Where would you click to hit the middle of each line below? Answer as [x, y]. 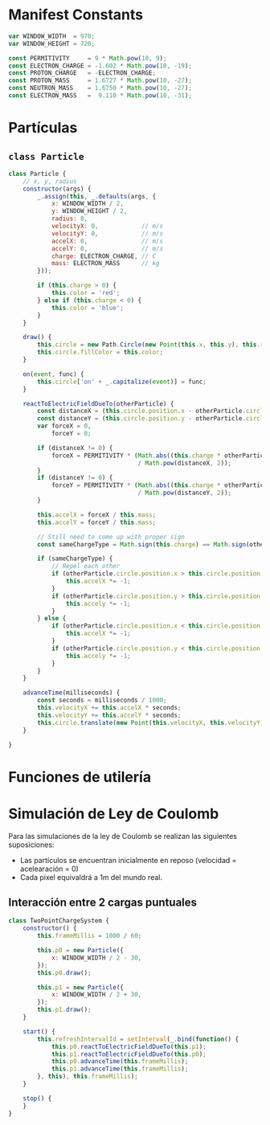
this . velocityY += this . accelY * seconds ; [109, 715]
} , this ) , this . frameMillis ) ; [88, 1077]
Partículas [43, 128]
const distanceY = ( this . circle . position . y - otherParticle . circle [152, 419]
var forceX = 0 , [64, 426]
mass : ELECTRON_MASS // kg [105, 264]
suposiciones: [31, 845]
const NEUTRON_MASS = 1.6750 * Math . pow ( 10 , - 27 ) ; [100, 88]
